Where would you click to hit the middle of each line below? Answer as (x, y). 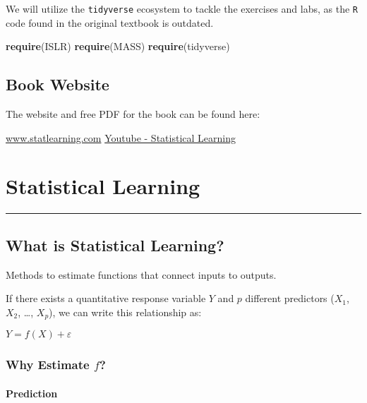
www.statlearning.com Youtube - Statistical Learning (121, 137)
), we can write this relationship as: (125, 312)
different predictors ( (290, 298)
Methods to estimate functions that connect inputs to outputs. (141, 274)
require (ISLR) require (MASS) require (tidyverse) (118, 46)
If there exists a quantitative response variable (106, 298)
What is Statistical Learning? (115, 245)
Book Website (58, 84)
